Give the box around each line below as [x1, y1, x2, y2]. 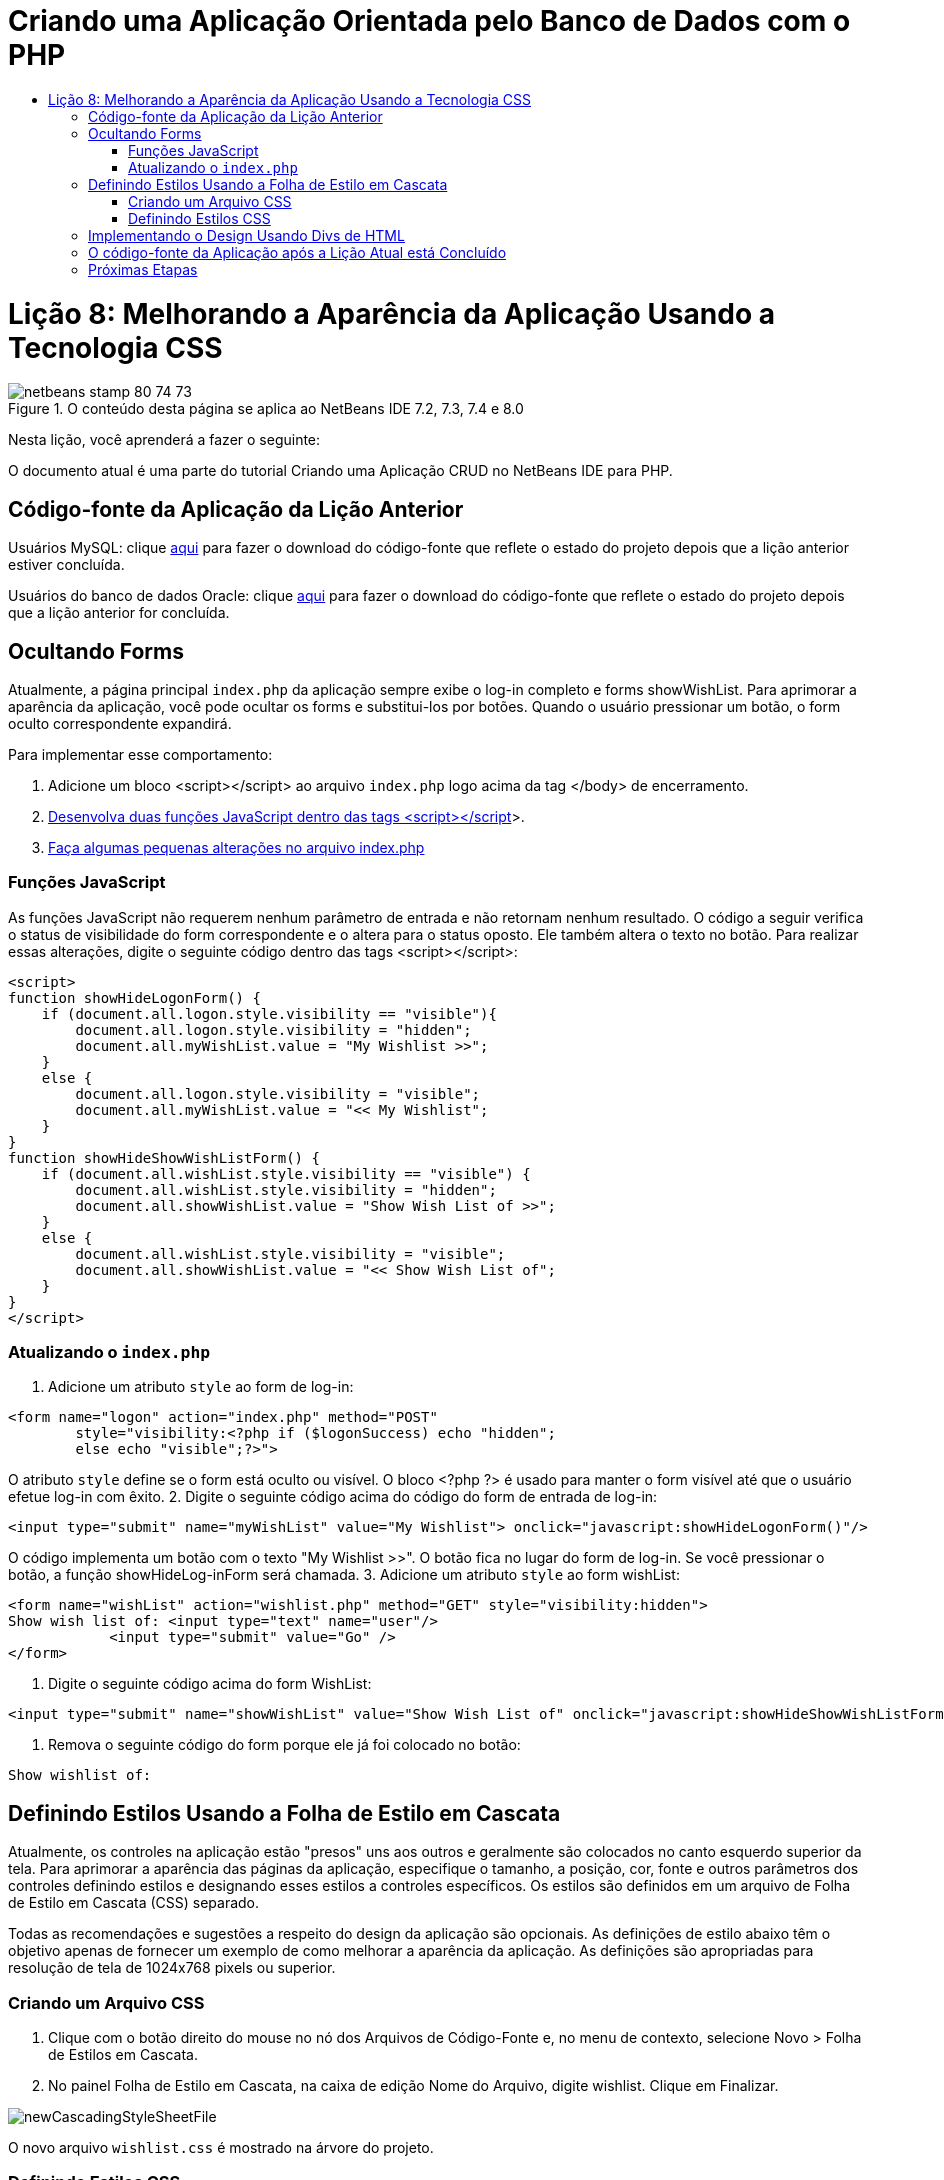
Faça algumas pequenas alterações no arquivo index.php [48, 838, 425, 856]
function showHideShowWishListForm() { [8, 1149, 320, 1166]
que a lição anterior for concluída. [8, 604, 230, 622]
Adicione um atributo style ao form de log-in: [48, 1378, 354, 1396]
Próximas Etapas [88, 260, 198, 278]
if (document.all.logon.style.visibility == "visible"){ [41, 1005, 497, 1022]
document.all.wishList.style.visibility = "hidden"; [75, 1181, 497, 1198]
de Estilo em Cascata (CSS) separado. [8, 1894, 260, 1912]
